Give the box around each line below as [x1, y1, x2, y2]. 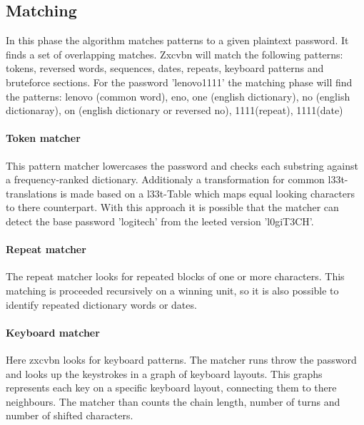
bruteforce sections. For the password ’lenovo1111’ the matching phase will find [6, 74, 353, 89]
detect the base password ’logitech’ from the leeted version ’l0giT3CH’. [6, 213, 314, 228]
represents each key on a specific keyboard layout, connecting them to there [6, 380, 337, 395]
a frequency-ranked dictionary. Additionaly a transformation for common [6, 172, 325, 187]
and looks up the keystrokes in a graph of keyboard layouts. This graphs [6, 366, 323, 381]
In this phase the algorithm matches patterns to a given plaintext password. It [6, 33, 349, 48]
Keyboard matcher [6, 324, 100, 339]
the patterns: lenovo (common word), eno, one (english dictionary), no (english [6, 88, 350, 103]
